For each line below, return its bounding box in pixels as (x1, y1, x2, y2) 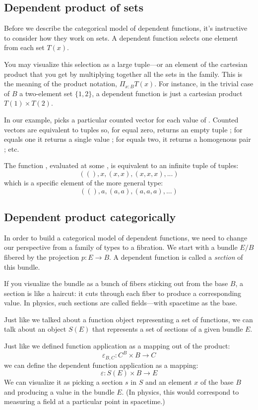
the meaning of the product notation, (4, 78, 117, 89)
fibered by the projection (4, 251, 79, 262)
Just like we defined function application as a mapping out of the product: (4, 341, 230, 351)
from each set (4, 42, 45, 53)
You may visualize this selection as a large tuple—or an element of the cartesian (4, 59, 248, 69)
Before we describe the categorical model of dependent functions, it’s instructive (4, 23, 248, 33)
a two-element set (19, 88, 73, 98)
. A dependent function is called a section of (109, 251, 243, 262)
